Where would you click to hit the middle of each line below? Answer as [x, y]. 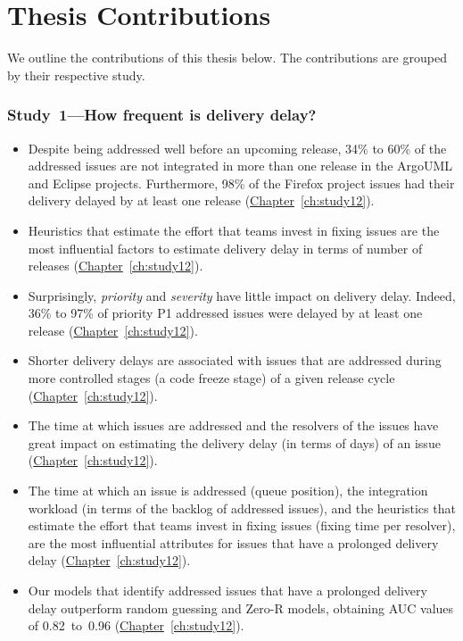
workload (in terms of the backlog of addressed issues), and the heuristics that [242, 508]
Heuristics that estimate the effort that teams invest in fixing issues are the [234, 230]
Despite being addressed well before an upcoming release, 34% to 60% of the [237, 148]
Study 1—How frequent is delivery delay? [162, 115]
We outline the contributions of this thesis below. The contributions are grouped [227, 58]
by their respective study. [76, 75]
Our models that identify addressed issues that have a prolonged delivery [227, 590]
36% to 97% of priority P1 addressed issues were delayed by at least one [225, 313]
